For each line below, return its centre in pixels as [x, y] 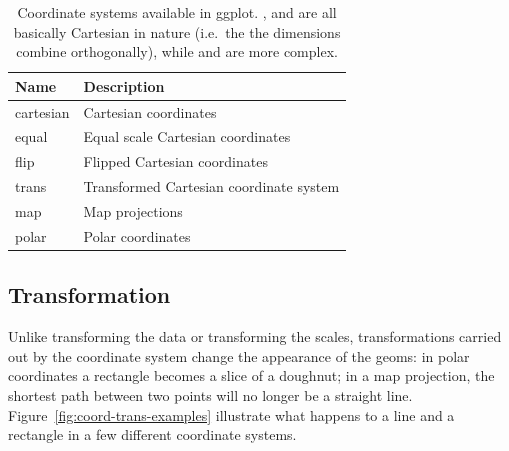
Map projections [133, 211]
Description [124, 85]
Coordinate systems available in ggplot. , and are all [177, 12]
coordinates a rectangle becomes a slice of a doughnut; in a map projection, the [251, 375]
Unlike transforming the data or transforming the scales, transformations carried [255, 336]
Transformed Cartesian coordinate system [211, 186]
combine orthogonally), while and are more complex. [177, 51]
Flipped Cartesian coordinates [175, 161]
